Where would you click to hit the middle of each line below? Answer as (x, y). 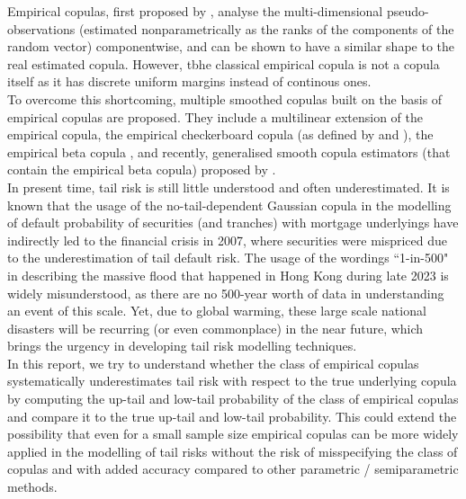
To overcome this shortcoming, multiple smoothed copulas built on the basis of (225, 98)
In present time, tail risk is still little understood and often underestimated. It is (229, 187)
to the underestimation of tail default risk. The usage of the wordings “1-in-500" (228, 258)
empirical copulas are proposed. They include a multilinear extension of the (215, 116)
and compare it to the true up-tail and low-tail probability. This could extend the (232, 416)
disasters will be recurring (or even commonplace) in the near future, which (215, 328)
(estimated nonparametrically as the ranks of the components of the (266, 28)
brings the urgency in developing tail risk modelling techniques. (182, 346)
